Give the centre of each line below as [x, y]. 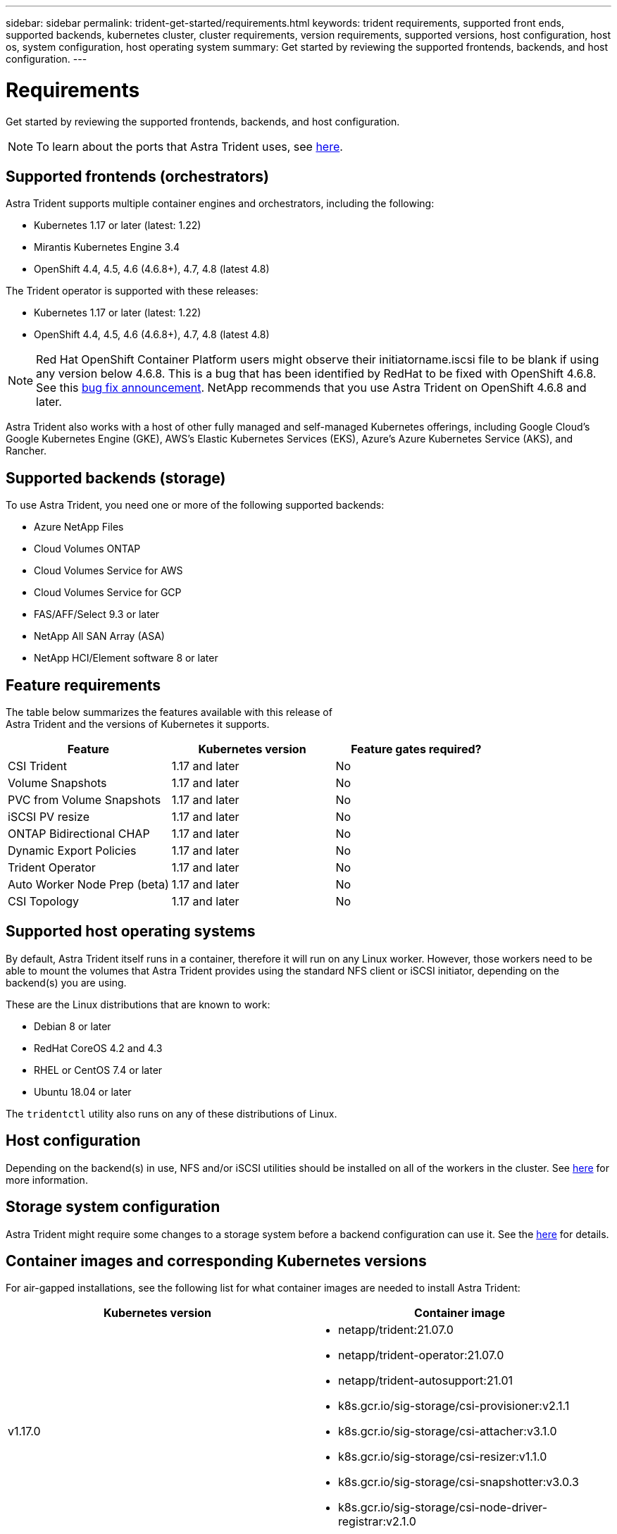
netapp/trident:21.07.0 [396, 1330]
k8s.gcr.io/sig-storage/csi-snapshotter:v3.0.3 [459, 1482]
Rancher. [26, 451]
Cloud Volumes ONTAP [87, 549]
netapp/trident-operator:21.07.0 [421, 1355]
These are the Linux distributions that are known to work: [138, 1004]
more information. [47, 1180]
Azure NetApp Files [79, 527]
